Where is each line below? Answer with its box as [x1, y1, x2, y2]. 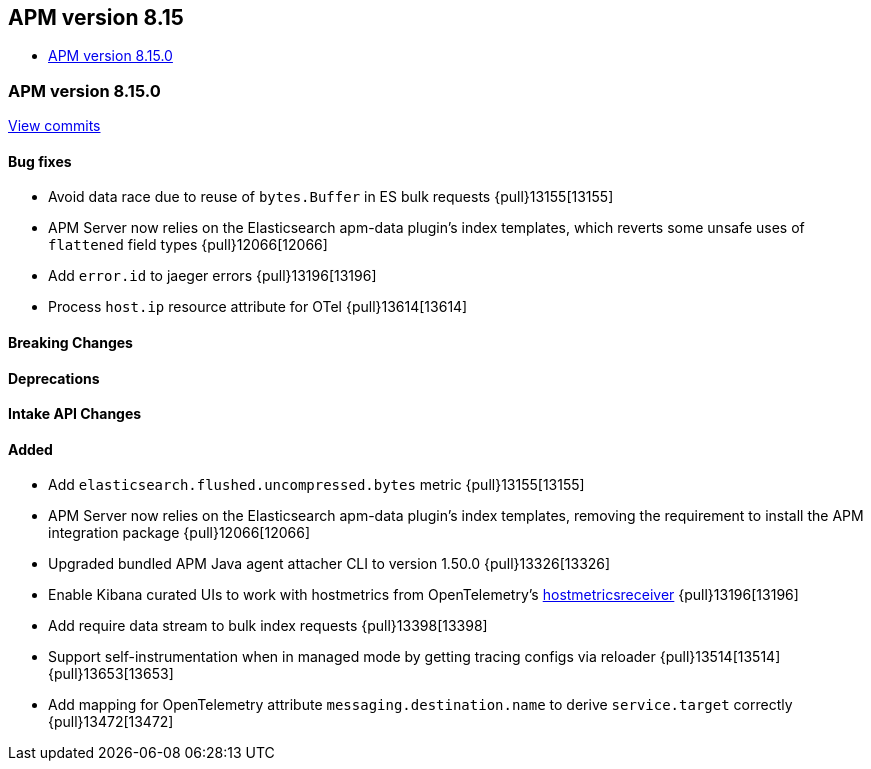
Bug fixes [8, 152, 72, 170]
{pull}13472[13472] [48, 713, 174, 731]
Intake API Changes [8, 405, 142, 423]
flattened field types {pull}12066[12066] [48, 236, 328, 254]
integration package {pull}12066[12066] [48, 524, 310, 542]
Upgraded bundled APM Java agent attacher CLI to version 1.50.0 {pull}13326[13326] [48, 555, 611, 573]
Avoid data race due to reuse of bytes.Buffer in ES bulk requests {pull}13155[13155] [48, 188, 614, 206]
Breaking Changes [8, 334, 133, 351]
